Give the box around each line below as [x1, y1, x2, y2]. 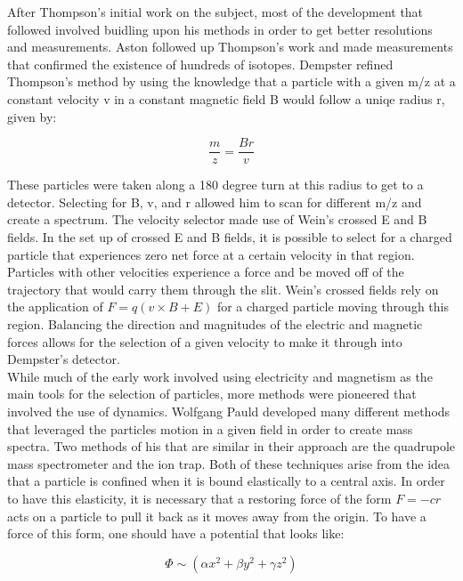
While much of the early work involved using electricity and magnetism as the [7, 367, 433, 385]
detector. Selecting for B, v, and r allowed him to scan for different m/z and [7, 192, 422, 211]
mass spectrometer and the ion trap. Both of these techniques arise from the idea [7, 454, 451, 472]
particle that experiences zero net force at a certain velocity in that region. [7, 245, 415, 263]
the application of [7, 297, 103, 316]
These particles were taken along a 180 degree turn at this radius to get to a [7, 175, 424, 194]
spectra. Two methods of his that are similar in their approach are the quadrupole [7, 437, 456, 456]
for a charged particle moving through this [216, 297, 449, 316]
